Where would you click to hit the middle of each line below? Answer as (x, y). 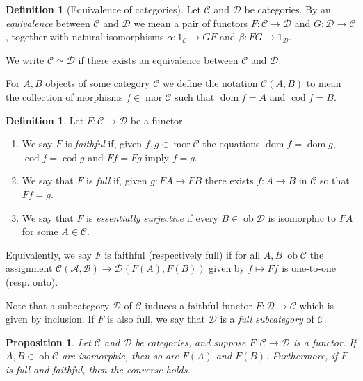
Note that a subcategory (58, 305)
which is (317, 305)
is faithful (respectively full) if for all (183, 254)
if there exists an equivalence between (158, 59)
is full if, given (117, 180)
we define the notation (210, 83)
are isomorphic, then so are (120, 356)
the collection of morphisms (64, 96)
